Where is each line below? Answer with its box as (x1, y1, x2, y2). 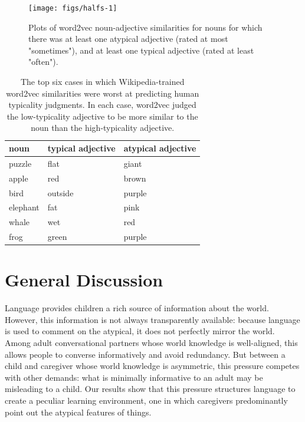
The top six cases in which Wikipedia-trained (20, 75, 185, 88)
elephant (9, 201, 40, 213)
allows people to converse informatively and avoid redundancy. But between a (5, 348, 286, 360)
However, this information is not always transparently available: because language (5, 313, 300, 325)
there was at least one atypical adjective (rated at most (28, 32, 228, 45)
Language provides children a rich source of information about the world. (5, 302, 269, 314)
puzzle (9, 157, 32, 169)
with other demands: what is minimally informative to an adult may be (5, 371, 263, 383)
